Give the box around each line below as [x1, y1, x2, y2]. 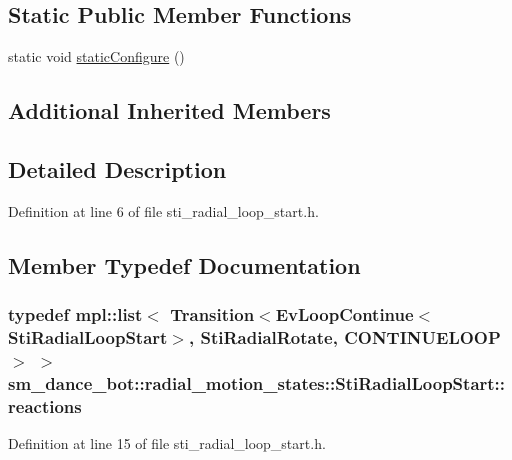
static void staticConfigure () [8, 46, 185, 67]
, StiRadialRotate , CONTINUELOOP [188, 325, 501, 349]
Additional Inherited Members [8, 95, 331, 126]
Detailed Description [8, 153, 227, 184]
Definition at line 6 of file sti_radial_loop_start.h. [8, 200, 319, 221]
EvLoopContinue [275, 302, 414, 327]
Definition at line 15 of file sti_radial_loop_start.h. [8, 433, 326, 454]
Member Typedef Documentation [8, 249, 361, 280]
